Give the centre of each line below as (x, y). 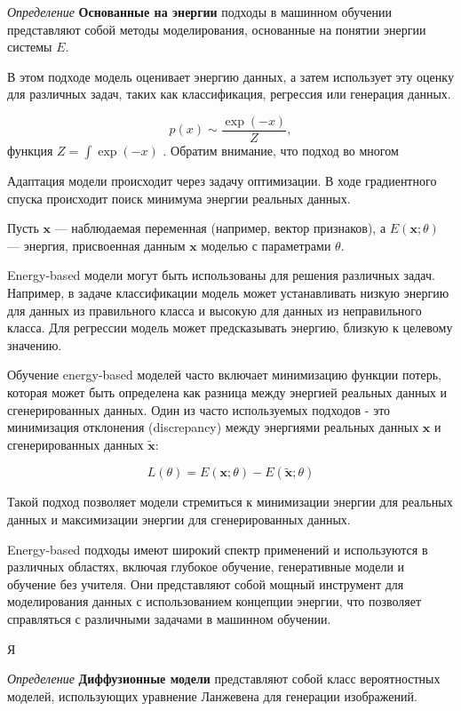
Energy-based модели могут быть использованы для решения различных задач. (221, 275)
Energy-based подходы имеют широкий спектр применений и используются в (218, 549)
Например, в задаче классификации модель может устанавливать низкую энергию (228, 292)
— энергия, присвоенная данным (96, 245)
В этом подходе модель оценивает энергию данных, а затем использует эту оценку (230, 76)
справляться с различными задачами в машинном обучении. (169, 618)
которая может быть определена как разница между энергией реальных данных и (227, 391)
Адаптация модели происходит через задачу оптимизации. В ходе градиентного (222, 181)
